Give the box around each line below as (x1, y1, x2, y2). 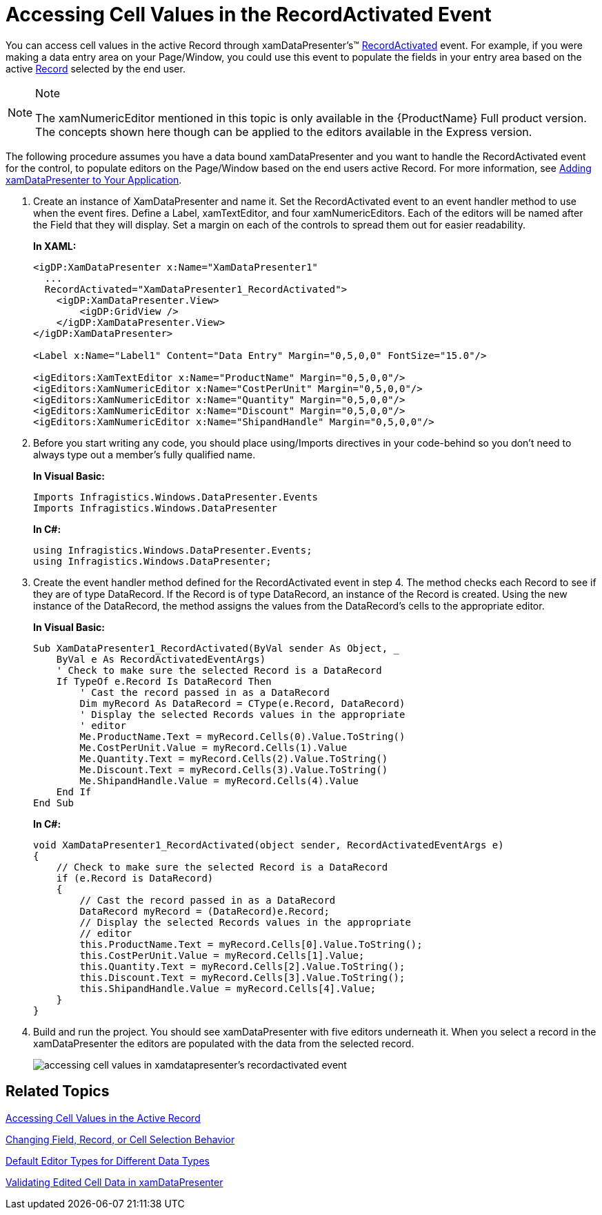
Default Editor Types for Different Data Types (6, 1154, 210, 1167)
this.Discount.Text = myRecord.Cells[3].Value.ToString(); (79, 971, 405, 983)
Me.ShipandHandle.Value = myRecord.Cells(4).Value (79, 775, 359, 786)
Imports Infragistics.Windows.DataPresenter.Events (33, 491, 319, 503)
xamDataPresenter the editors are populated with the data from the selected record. (33, 1037, 414, 1049)
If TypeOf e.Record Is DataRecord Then (56, 675, 272, 687)
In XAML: (33, 240, 77, 252)
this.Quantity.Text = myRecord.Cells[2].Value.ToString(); (79, 960, 405, 972)
